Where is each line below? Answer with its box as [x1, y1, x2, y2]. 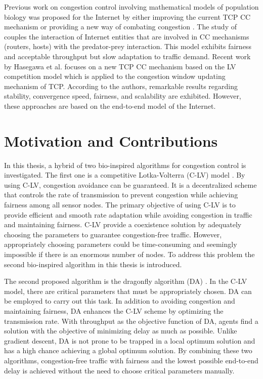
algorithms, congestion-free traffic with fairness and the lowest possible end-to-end [4, 355, 258, 365]
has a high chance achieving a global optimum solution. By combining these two [4, 345, 252, 356]
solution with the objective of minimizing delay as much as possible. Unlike [4, 325, 237, 336]
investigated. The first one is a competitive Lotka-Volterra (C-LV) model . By [4, 170, 245, 180]
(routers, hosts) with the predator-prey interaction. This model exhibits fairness [4, 41, 251, 52]
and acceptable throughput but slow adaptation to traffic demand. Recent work [4, 51, 251, 61]
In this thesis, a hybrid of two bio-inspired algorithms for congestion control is [4, 159, 246, 170]
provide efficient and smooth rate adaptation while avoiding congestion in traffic [4, 209, 252, 220]
